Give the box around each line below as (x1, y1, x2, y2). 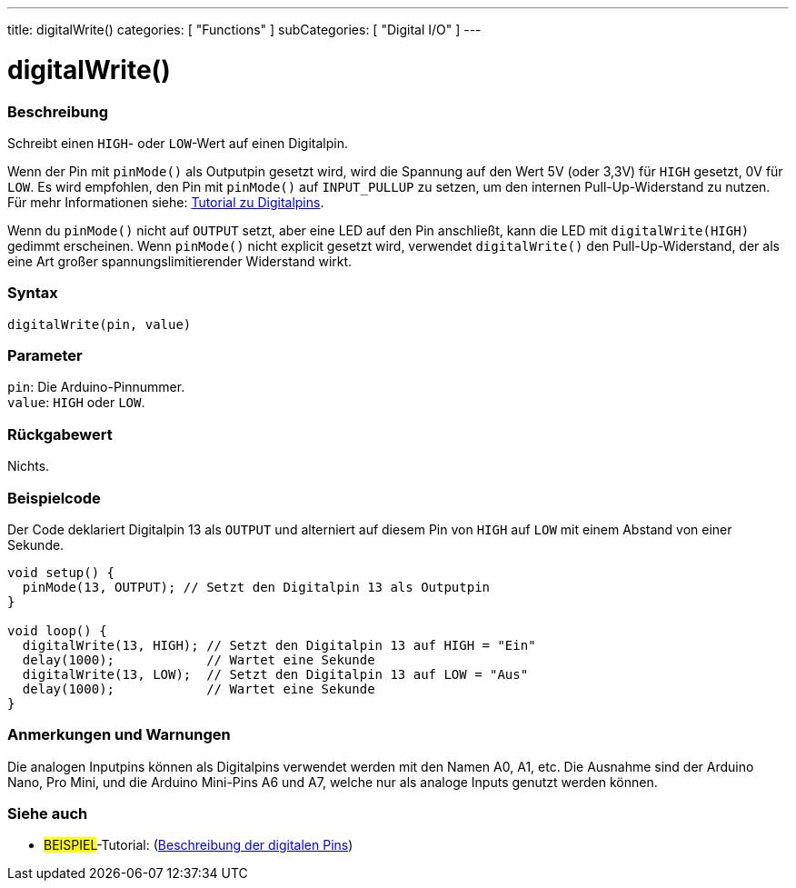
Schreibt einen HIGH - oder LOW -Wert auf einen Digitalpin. (7, 135, 348, 151)
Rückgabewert (7, 424, 113, 444)
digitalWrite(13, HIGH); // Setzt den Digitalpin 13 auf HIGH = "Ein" (22, 637, 536, 653)
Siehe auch (7, 804, 88, 823)
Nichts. (7, 458, 50, 474)
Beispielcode (7, 488, 101, 507)
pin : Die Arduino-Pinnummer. (7, 379, 185, 395)
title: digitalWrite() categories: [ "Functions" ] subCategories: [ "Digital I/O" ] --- (7, 22, 482, 37)
